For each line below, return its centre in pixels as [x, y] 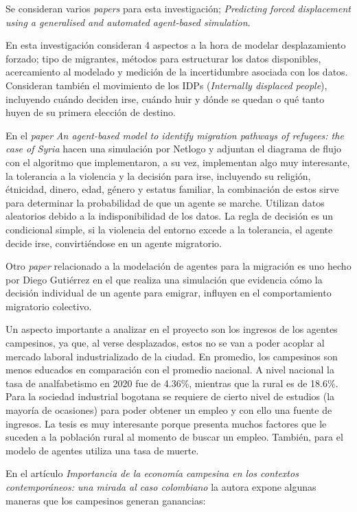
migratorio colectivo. [49, 306]
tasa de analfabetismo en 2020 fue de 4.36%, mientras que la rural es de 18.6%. [172, 383]
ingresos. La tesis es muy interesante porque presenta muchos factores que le [166, 423]
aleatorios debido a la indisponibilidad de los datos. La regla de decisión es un [170, 216]
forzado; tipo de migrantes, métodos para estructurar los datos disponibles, [163, 58]
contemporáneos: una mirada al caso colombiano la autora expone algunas [161, 487]
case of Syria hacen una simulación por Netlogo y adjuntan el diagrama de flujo [174, 149]
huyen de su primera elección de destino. [91, 112]
